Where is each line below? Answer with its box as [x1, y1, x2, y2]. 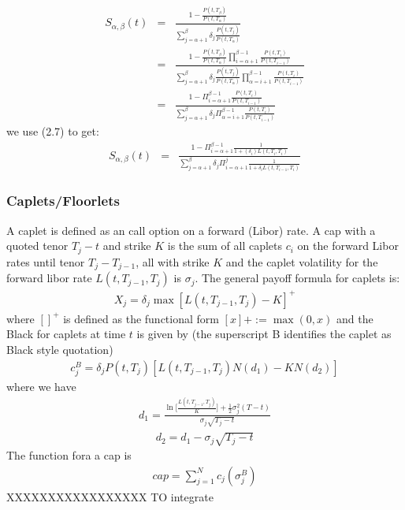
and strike [102, 237, 151, 254]
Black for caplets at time [6, 326, 126, 342]
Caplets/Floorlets [6, 191, 120, 210]
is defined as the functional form [63, 310, 219, 326]
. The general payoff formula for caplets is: [195, 270, 400, 286]
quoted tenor [6, 237, 69, 254]
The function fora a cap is [6, 447, 132, 463]
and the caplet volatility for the [225, 253, 378, 270]
